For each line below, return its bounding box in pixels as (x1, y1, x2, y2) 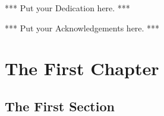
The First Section (5, 96, 115, 115)
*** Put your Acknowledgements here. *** (5, 21, 160, 34)
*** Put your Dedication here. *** (5, 2, 130, 14)
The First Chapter (5, 56, 159, 80)
